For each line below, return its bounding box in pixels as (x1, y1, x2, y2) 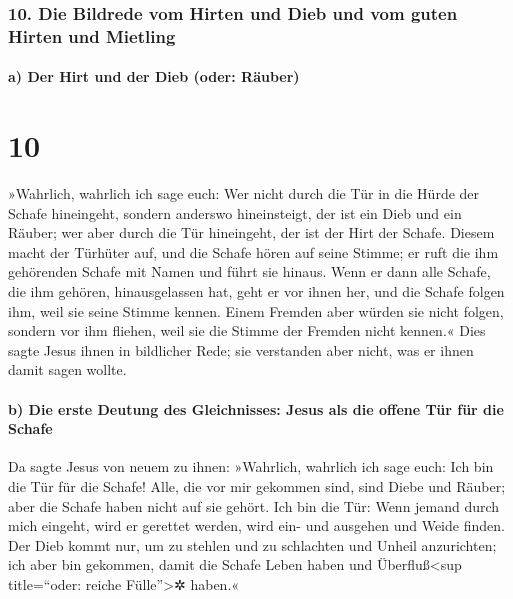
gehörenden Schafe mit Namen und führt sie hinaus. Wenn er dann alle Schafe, (8, 261, 491, 282)
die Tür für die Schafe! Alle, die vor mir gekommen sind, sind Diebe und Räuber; (8, 476, 506, 496)
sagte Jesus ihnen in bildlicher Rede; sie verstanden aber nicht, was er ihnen (8, 339, 474, 360)
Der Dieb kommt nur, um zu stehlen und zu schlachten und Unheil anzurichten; (8, 534, 497, 555)
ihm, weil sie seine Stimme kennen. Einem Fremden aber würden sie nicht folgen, (8, 300, 504, 321)
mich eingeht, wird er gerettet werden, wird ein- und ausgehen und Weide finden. (8, 515, 505, 536)
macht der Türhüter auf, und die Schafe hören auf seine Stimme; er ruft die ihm (8, 241, 499, 262)
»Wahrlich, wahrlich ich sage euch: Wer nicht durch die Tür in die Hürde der (8, 183, 480, 204)
